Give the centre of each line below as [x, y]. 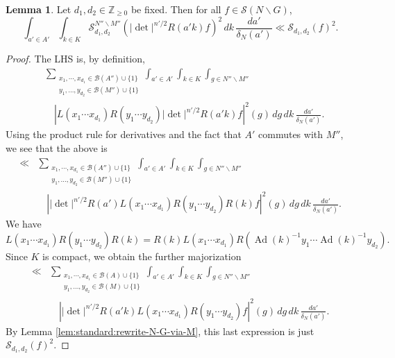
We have [24, 224]
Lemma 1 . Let [39, 9]
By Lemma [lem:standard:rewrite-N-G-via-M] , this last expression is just [160, 331]
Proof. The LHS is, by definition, [75, 58]
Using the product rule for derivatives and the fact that [124, 134]
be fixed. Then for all [176, 9]
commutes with [291, 134]
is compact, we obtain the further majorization [142, 256]
